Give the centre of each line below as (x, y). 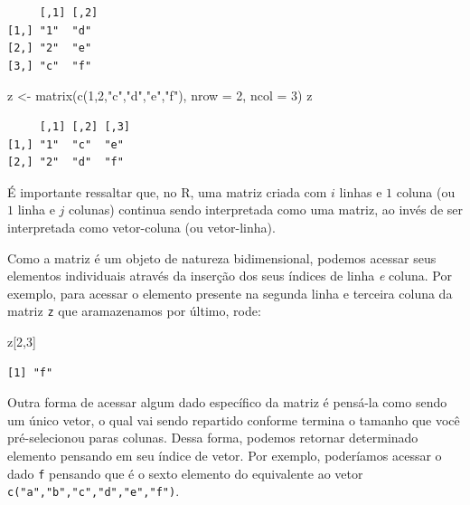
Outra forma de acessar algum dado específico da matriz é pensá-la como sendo (227, 402)
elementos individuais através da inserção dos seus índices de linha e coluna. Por (230, 276)
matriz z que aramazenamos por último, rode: (134, 311)
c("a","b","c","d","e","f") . (94, 491)
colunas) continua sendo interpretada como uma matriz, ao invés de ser (266, 210)
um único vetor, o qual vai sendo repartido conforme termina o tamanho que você (234, 419)
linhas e (361, 191)
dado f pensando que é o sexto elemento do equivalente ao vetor (185, 473)
